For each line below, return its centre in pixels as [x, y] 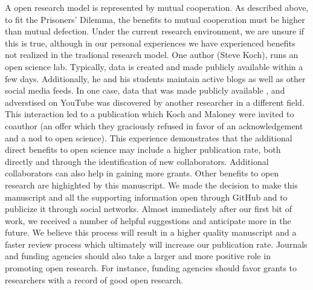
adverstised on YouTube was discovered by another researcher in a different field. [155, 102]
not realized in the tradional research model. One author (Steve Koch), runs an [152, 55]
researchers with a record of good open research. [94, 279]
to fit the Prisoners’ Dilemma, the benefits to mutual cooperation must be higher [155, 19]
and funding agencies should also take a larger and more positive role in [138, 256]
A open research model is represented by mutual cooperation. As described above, [157, 7]
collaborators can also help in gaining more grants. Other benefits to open [142, 173]
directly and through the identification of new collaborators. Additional [137, 161]
